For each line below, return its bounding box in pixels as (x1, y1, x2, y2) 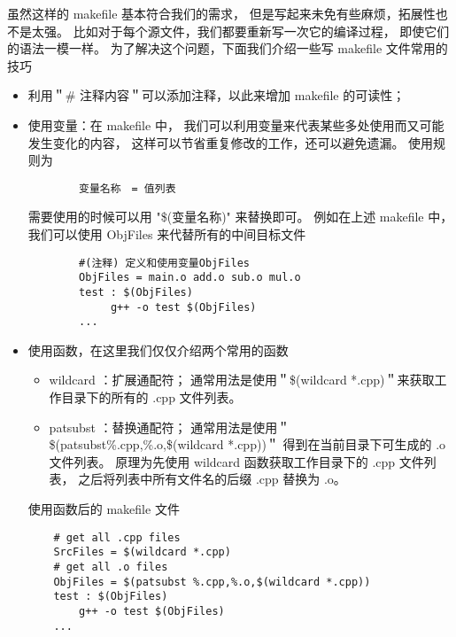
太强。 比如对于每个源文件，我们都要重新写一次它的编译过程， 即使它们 (31, 21, 450, 40)
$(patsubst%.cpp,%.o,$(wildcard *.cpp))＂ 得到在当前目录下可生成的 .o (49, 435, 446, 454)
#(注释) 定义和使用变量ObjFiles (79, 256, 250, 269)
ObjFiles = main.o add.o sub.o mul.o (79, 271, 301, 284)
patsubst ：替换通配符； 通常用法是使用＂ (49, 417, 290, 436)
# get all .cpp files (53, 531, 181, 544)
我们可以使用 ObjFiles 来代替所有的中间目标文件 (27, 225, 306, 243)
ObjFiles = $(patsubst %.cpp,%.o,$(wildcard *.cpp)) (53, 575, 371, 588)
